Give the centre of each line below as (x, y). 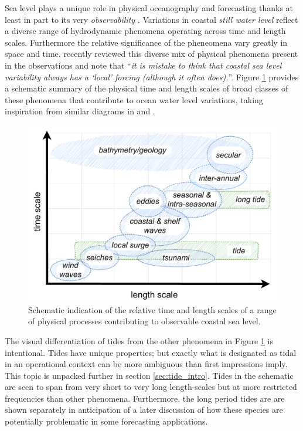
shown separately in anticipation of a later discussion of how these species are (144, 410)
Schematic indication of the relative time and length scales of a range (152, 309)
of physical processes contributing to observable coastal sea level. (144, 321)
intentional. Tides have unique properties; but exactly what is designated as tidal (151, 352)
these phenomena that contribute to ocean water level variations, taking (134, 99)
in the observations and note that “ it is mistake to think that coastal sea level (143, 65)
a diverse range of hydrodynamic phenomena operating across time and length (145, 31)
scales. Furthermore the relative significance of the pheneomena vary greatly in (146, 42)
